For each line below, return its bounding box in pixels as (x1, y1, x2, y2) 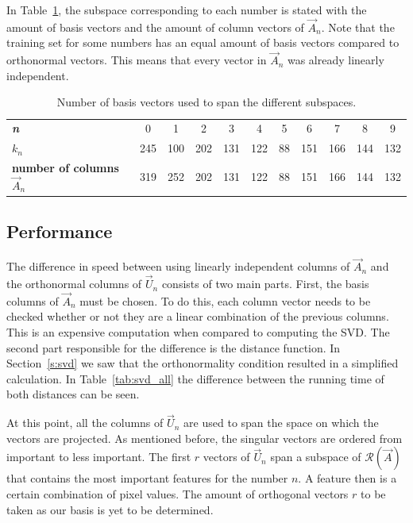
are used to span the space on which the (183, 414, 379, 431)
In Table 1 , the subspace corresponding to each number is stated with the (6, 2, 367, 17)
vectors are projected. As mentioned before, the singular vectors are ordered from (6, 429, 403, 446)
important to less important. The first (6, 448, 191, 465)
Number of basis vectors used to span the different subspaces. (56, 94, 357, 110)
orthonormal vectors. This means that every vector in (6, 52, 267, 68)
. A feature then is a (298, 470, 397, 486)
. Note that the (321, 18, 395, 35)
